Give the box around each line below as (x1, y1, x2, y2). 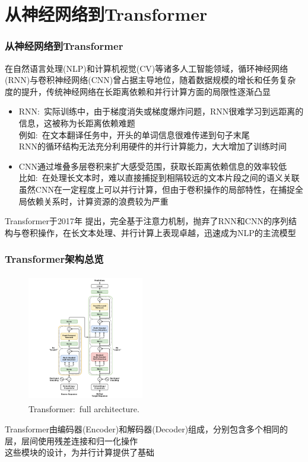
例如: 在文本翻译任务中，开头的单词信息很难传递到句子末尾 (18, 128, 250, 141)
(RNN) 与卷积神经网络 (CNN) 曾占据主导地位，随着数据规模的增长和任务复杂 (5, 74, 296, 86)
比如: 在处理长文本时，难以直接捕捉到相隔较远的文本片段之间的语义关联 (18, 171, 300, 184)
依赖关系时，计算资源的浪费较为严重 (27, 195, 169, 207)
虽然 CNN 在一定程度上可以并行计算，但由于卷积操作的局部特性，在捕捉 (18, 183, 295, 195)
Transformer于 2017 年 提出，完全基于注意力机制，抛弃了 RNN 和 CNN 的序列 (5, 215, 288, 227)
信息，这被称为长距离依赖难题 (18, 116, 135, 129)
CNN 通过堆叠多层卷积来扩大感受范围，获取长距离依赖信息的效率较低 (18, 160, 287, 172)
